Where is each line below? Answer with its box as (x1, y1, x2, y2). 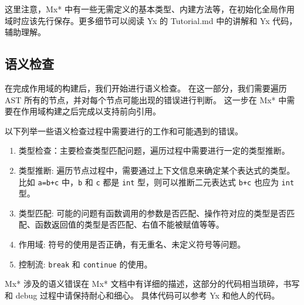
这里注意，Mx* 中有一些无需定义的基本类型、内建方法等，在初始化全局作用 (5, 3, 295, 15)
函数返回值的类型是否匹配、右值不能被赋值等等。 (35, 218, 224, 231)
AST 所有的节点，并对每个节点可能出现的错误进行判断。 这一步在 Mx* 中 (5, 93, 287, 106)
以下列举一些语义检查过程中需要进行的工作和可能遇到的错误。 (5, 124, 243, 137)
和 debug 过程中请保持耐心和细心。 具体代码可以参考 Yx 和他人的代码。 (5, 289, 280, 301)
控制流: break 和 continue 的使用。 (18, 257, 153, 270)
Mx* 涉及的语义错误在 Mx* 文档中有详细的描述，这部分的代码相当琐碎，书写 (5, 277, 300, 290)
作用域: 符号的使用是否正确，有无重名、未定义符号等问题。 (18, 238, 246, 250)
